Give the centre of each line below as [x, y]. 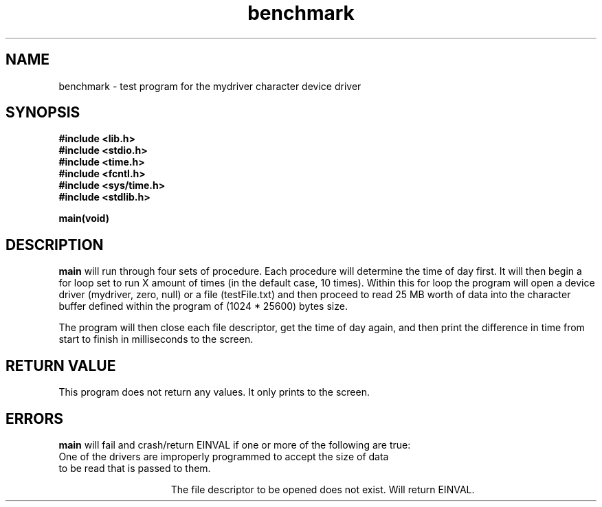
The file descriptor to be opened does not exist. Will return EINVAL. [323, 489]
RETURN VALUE [61, 365]
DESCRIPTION [55, 245]
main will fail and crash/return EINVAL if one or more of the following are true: [235, 444]
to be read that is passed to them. [135, 468]
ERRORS [35, 418]
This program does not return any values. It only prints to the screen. [214, 392]
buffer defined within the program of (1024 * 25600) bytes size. [203, 306]
